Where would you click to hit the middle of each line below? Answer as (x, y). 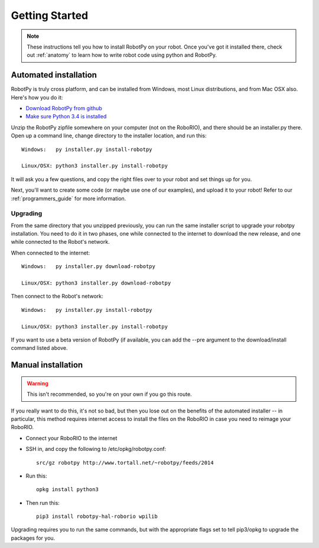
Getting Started (50, 15)
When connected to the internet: (51, 253)
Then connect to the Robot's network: (57, 296)
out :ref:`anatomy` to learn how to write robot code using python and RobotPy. (122, 55)
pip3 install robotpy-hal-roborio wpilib (97, 517)
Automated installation (54, 75)
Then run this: (43, 502)
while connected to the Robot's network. (60, 242)
